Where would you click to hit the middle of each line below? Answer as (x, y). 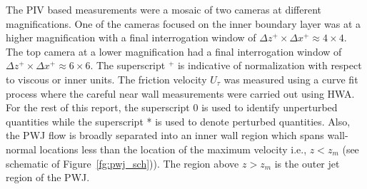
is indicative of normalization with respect (270, 65)
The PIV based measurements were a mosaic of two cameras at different (164, 9)
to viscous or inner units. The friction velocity (106, 79)
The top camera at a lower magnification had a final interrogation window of (174, 51)
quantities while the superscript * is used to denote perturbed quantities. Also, (178, 121)
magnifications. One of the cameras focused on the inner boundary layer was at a (183, 23)
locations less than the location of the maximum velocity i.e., (173, 149)
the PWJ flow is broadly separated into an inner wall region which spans (165, 135)
